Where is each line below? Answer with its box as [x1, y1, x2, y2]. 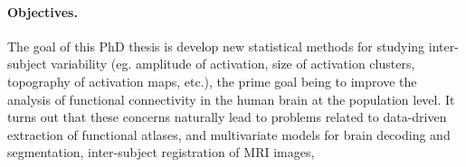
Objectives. [7, 2, 78, 21]
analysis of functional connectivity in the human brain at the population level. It [7, 89, 455, 108]
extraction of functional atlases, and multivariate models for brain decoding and [7, 125, 451, 144]
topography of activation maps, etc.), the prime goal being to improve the [7, 71, 417, 90]
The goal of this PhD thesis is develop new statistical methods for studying [7, 36, 425, 55]
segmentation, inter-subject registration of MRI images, [7, 143, 315, 162]
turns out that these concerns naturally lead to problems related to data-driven [7, 107, 447, 126]
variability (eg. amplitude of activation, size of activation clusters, [51, 54, 415, 73]
